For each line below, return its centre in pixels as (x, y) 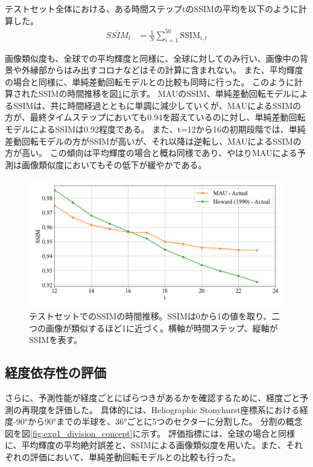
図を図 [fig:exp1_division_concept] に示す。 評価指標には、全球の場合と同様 (150, 433)
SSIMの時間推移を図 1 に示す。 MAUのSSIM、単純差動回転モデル (165, 93)
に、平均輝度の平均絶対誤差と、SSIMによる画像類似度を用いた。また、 (146, 445)
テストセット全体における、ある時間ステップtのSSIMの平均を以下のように (152, 8)
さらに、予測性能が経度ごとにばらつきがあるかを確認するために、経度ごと (153, 398)
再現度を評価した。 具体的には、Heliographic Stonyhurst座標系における (160, 409)
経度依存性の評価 (55, 372)
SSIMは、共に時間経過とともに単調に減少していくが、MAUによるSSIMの (157, 105)
